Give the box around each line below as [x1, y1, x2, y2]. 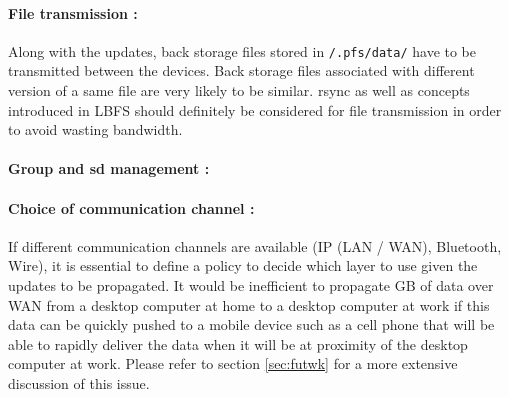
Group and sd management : [8, 158, 210, 179]
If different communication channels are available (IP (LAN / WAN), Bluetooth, [8, 235, 502, 256]
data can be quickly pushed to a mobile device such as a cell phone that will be [8, 314, 495, 335]
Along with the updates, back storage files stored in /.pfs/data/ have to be [8, 40, 477, 61]
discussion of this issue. [8, 372, 150, 393]
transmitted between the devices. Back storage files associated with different [8, 60, 475, 81]
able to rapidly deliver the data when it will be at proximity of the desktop [8, 333, 468, 354]
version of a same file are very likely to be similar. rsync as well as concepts [8, 80, 470, 101]
